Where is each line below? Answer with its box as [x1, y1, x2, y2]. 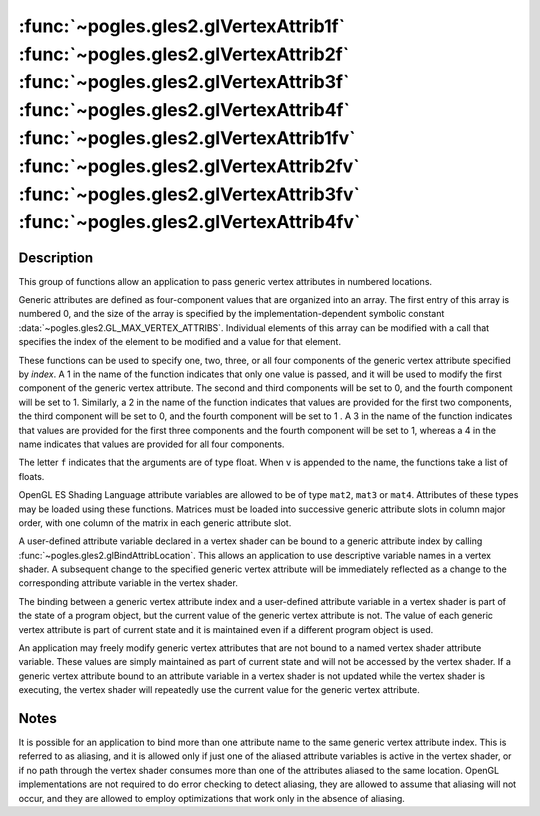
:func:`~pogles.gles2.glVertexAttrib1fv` [18, 126, 356, 149]
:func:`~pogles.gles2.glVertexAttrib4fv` [18, 211, 361, 234]
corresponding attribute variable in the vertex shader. [18, 577, 239, 589]
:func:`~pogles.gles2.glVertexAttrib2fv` [18, 155, 360, 177]
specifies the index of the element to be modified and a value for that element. [18, 336, 342, 348]
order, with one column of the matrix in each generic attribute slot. [18, 516, 292, 529]
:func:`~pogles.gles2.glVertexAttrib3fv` [18, 183, 360, 205]
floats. [18, 470, 45, 482]
